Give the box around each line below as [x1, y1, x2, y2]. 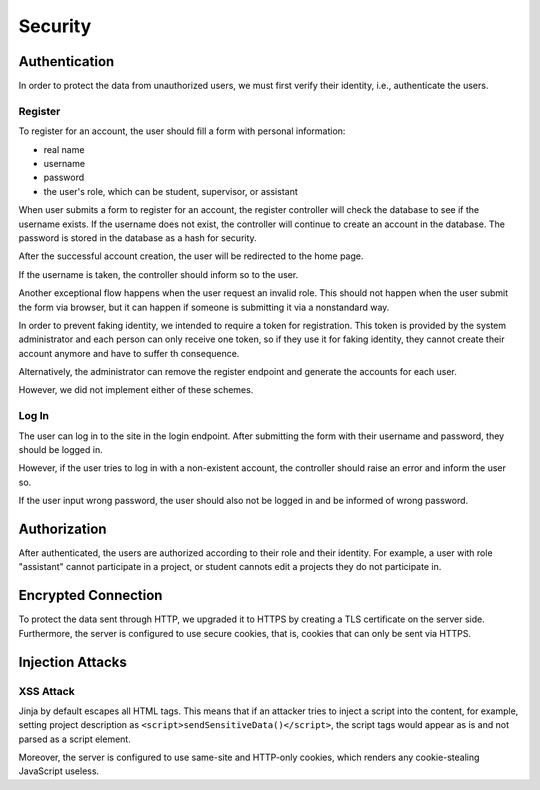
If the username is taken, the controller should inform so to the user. [18, 268, 299, 280]
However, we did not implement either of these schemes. [18, 384, 254, 396]
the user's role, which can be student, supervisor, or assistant [43, 185, 299, 197]
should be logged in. [18, 443, 104, 455]
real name [43, 143, 85, 155]
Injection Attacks [18, 653, 127, 670]
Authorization [18, 520, 107, 537]
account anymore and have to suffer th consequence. [18, 347, 240, 359]
